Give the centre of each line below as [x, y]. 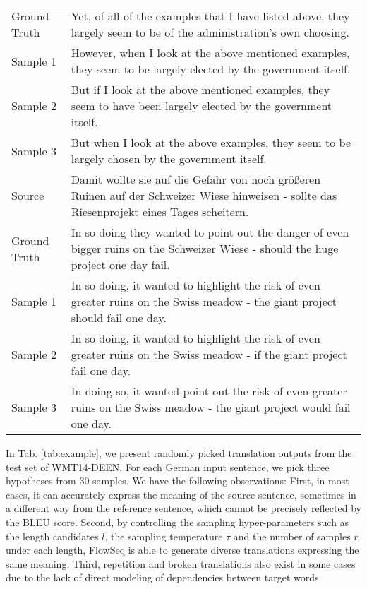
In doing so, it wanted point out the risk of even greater [209, 391]
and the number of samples [292, 536]
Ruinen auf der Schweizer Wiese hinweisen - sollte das [204, 195]
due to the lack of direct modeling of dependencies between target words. [164, 577]
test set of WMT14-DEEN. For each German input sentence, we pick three [168, 466]
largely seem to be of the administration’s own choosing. [210, 32]
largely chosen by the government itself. [169, 159]
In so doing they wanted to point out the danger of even [210, 232]
